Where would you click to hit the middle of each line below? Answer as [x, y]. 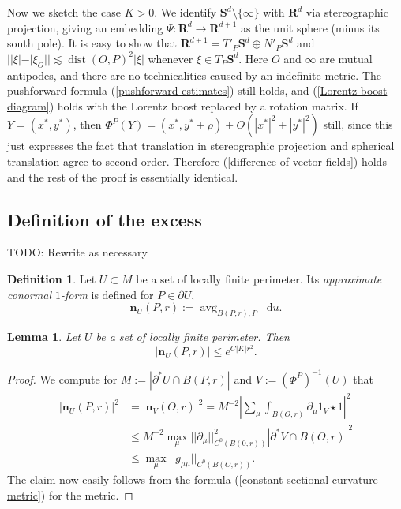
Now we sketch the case [64, 12]
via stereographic [347, 12]
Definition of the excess [105, 219]
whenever [171, 58]
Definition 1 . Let [52, 278]
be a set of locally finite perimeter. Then [193, 336]
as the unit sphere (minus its [310, 27]
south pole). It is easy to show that [92, 43]
